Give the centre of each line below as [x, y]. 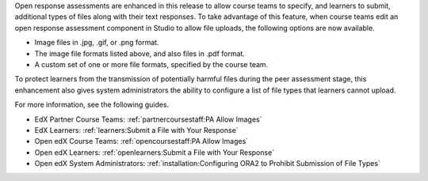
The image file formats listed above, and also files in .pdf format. [140, 53]
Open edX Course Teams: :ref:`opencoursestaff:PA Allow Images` [141, 141]
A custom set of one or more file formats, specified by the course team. [151, 64]
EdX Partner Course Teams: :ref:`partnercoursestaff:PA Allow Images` [148, 119]
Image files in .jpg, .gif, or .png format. [97, 43]
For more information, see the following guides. [92, 105]
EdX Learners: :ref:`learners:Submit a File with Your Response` [136, 130]
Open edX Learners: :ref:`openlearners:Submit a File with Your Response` [155, 152]
